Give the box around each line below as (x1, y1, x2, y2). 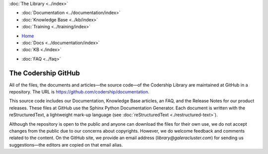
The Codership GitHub (9, 69, 80, 77)
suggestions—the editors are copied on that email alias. (9, 142, 123, 148)
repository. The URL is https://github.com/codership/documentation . (9, 89, 150, 95)
